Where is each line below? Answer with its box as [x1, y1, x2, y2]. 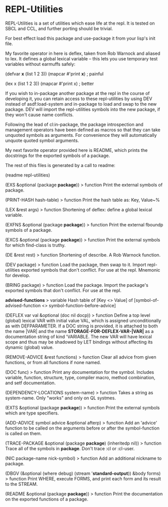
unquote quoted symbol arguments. [5, 137, 79, 143]
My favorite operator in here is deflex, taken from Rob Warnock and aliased [5, 50, 160, 56]
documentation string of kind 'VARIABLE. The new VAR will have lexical [5, 333, 152, 340]
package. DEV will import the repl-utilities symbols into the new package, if [5, 106, 160, 112]
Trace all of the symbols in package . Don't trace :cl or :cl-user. [5, 445, 135, 451]
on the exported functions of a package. [5, 496, 89, 502]
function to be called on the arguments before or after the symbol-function [5, 425, 159, 431]
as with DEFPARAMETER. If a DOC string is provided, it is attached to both [5, 323, 158, 329]
